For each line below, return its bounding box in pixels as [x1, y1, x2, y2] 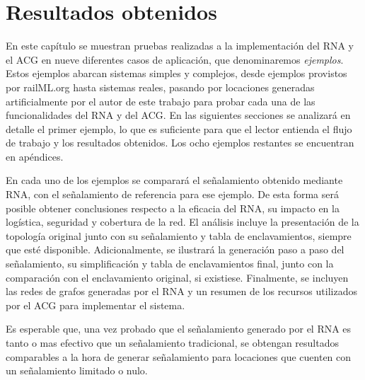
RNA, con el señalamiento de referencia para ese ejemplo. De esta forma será [6, 187, 339, 202]
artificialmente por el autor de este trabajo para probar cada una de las [6, 93, 315, 108]
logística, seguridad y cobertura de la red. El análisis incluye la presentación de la [6, 214, 359, 229]
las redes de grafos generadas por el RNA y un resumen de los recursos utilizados [6, 284, 357, 299]
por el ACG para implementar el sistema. [6, 297, 185, 312]
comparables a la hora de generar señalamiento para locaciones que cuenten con [6, 349, 352, 364]
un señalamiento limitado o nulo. [6, 363, 148, 378]
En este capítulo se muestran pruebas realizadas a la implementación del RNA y [6, 38, 354, 53]
